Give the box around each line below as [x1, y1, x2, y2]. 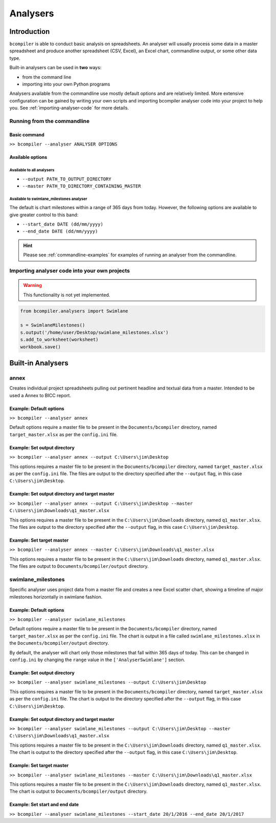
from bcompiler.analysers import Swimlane [20, 308, 128, 314]
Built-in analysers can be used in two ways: [9, 65, 102, 71]
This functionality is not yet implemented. [23, 292, 110, 298]
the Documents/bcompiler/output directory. [9, 640, 109, 646]
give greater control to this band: [9, 212, 79, 218]
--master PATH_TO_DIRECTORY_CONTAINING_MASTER [22, 183, 141, 189]
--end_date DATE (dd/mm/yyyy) [22, 229, 98, 234]
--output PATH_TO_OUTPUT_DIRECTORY [22, 176, 112, 182]
